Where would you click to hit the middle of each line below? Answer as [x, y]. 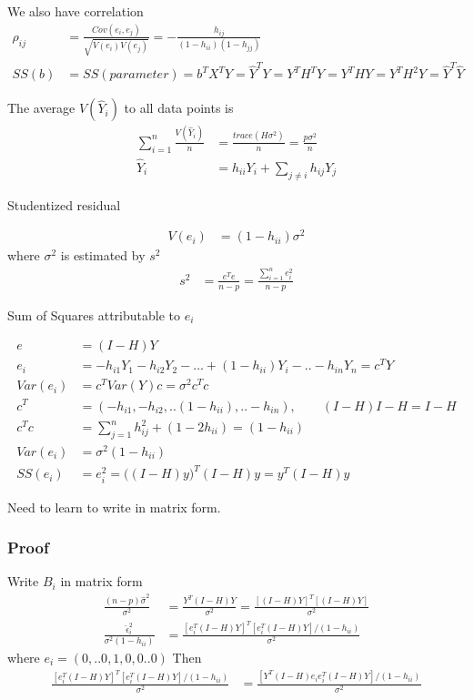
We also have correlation [76, 11]
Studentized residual [64, 204]
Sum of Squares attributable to [94, 314]
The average [41, 108]
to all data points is [179, 108]
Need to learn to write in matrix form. [114, 507]
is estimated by [103, 255]
